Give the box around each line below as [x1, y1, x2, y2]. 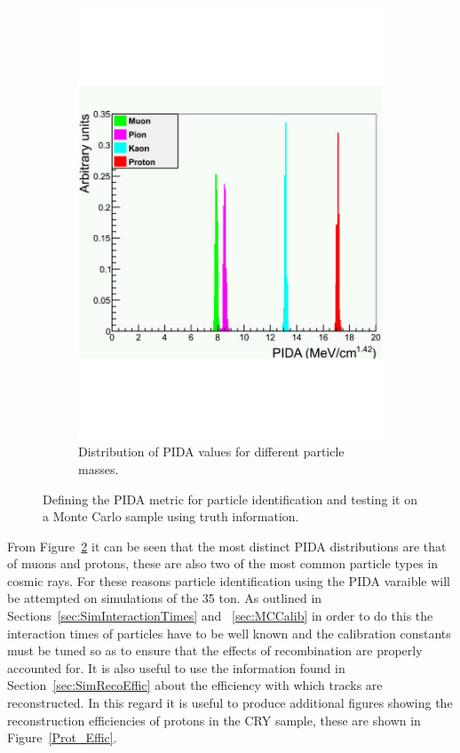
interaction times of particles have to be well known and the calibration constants [7, 623, 451, 642]
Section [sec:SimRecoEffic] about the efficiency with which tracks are [7, 676, 383, 694]
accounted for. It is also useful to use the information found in [7, 658, 345, 677]
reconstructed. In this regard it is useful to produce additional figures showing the [7, 694, 453, 712]
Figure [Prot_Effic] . [7, 728, 117, 747]
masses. [78, 459, 119, 478]
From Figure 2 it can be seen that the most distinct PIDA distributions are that [7, 536, 447, 555]
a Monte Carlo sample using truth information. [43, 507, 299, 526]
